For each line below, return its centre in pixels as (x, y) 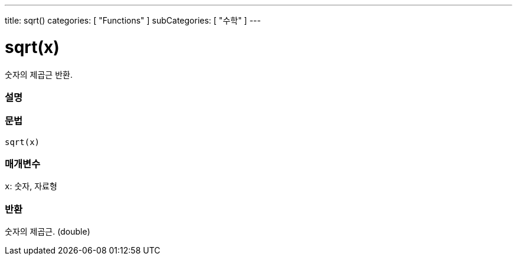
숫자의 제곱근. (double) (48, 232)
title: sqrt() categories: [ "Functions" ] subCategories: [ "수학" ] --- (133, 20)
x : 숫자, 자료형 (31, 186)
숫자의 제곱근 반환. (39, 74)
